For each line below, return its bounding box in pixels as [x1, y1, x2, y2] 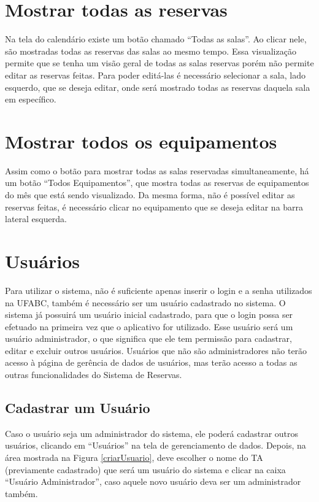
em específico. [5, 93, 56, 106]
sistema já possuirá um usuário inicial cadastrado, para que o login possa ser [5, 308, 293, 321]
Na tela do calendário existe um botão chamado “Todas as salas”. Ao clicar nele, [5, 33, 307, 45]
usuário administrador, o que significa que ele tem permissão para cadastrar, [5, 332, 292, 345]
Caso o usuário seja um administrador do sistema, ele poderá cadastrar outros [5, 427, 299, 439]
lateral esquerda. [5, 212, 67, 225]
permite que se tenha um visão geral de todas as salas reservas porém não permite [5, 56, 314, 69]
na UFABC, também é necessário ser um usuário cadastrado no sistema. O [5, 296, 286, 309]
